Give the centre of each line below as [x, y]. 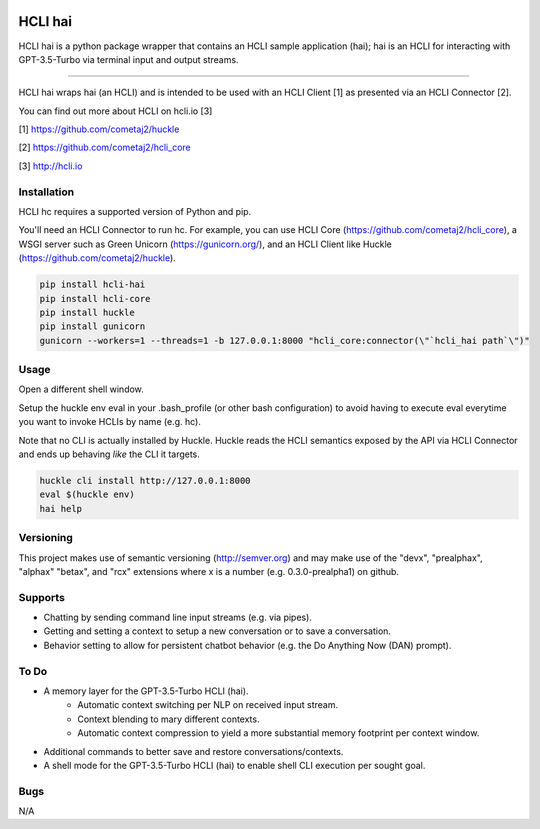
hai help [61, 508]
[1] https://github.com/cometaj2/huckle [99, 129]
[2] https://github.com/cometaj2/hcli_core [104, 147]
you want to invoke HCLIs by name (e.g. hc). [110, 422]
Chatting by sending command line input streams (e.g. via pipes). [177, 617]
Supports [41, 597]
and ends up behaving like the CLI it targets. [109, 454]
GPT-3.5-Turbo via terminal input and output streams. [128, 59]
